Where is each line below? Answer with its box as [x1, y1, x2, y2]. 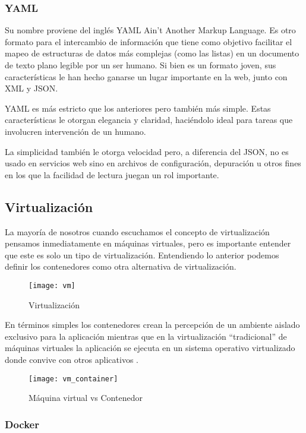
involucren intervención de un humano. [5, 125, 146, 137]
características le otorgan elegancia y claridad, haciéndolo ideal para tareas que [5, 113, 293, 126]
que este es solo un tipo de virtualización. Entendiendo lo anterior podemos [5, 248, 279, 261]
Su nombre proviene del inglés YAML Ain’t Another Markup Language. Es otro [5, 24, 296, 36]
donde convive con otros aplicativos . [5, 353, 138, 365]
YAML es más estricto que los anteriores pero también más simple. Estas [5, 102, 271, 114]
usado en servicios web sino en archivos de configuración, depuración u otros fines [5, 157, 301, 169]
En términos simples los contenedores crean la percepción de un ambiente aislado [5, 318, 300, 331]
